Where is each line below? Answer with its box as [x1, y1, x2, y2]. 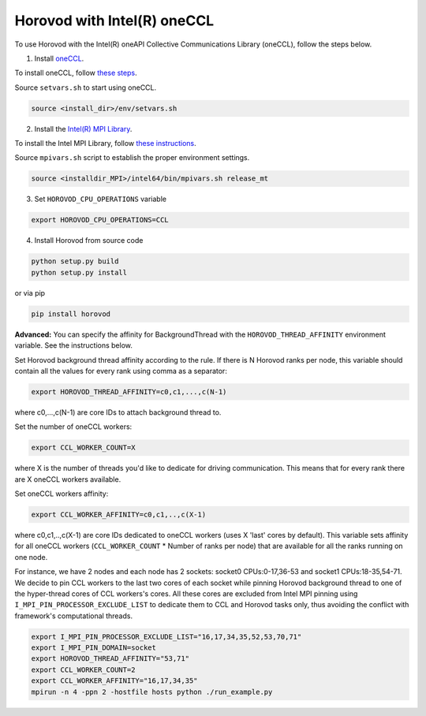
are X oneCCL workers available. [14, 474, 121, 484]
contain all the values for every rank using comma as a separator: [14, 366, 228, 375]
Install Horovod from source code [34, 236, 144, 245]
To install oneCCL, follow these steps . [14, 68, 137, 78]
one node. [14, 552, 48, 561]
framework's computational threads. [14, 611, 133, 621]
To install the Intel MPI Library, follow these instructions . [14, 139, 196, 148]
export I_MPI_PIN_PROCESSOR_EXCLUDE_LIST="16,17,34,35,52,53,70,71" [31, 632, 302, 641]
